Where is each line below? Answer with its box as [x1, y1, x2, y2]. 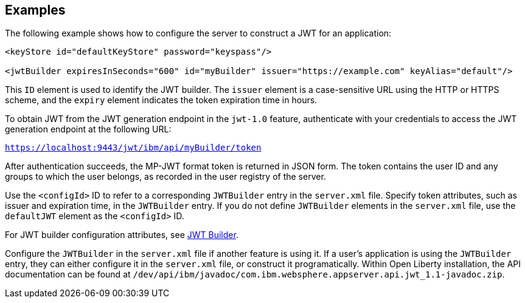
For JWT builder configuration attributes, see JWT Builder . [5, 230, 238, 240]
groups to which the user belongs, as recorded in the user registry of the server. [5, 171, 326, 182]
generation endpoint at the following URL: [5, 124, 172, 135]
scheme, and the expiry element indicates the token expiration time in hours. [5, 95, 318, 106]
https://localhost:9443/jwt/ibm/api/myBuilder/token [5, 143, 262, 153]
